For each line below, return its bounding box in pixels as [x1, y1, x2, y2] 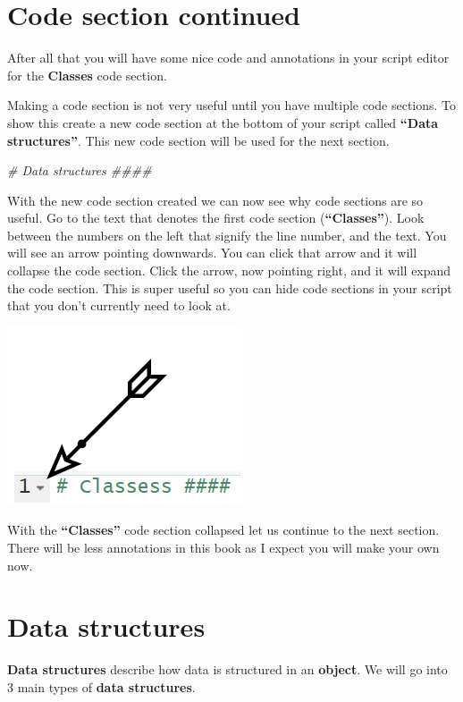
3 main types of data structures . [7, 677, 196, 696]
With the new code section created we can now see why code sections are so [7, 190, 424, 209]
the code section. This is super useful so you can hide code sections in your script [7, 278, 452, 297]
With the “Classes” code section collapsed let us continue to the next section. [7, 520, 440, 539]
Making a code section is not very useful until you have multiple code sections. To [7, 96, 457, 114]
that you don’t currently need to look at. [7, 296, 231, 315]
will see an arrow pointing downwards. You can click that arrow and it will [7, 243, 417, 262]
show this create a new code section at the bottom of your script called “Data [7, 113, 439, 131]
